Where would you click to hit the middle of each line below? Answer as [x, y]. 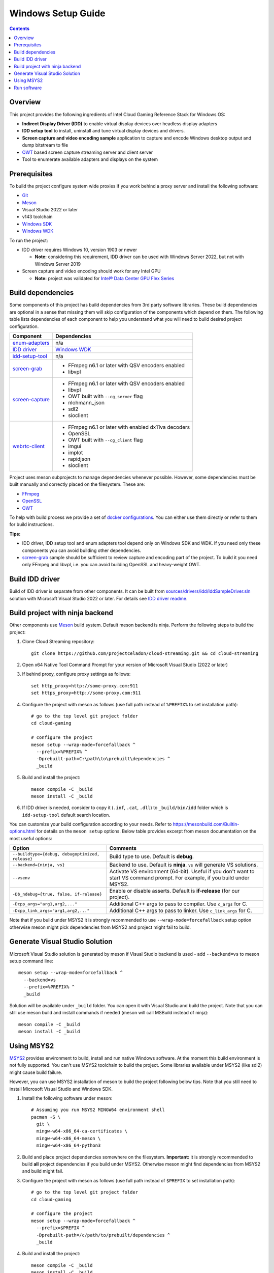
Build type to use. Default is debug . [151, 856]
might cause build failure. [36, 1072]
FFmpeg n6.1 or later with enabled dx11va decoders [129, 427]
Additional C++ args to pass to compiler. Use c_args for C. [179, 904]
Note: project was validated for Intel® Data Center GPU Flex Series [105, 278]
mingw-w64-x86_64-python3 [68, 1145]
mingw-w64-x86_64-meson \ [68, 1138]
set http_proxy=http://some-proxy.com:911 [85, 686]
